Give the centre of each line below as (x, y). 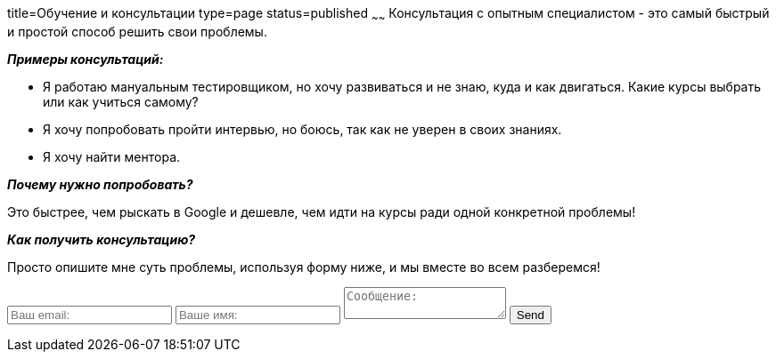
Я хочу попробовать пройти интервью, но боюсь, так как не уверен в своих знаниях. (302, 129)
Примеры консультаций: (86, 59)
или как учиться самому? (121, 101)
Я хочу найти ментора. (112, 156)
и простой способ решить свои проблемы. (137, 31)
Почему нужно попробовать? (100, 184)
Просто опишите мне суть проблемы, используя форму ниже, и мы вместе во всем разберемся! (304, 267)
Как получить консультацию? (102, 239)
